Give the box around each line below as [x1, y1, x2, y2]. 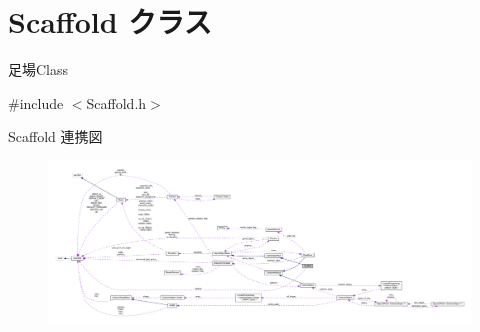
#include [8, 92, 64, 113]
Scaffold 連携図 [8, 126, 103, 147]
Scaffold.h [86, 92, 147, 113]
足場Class [8, 59, 69, 80]
